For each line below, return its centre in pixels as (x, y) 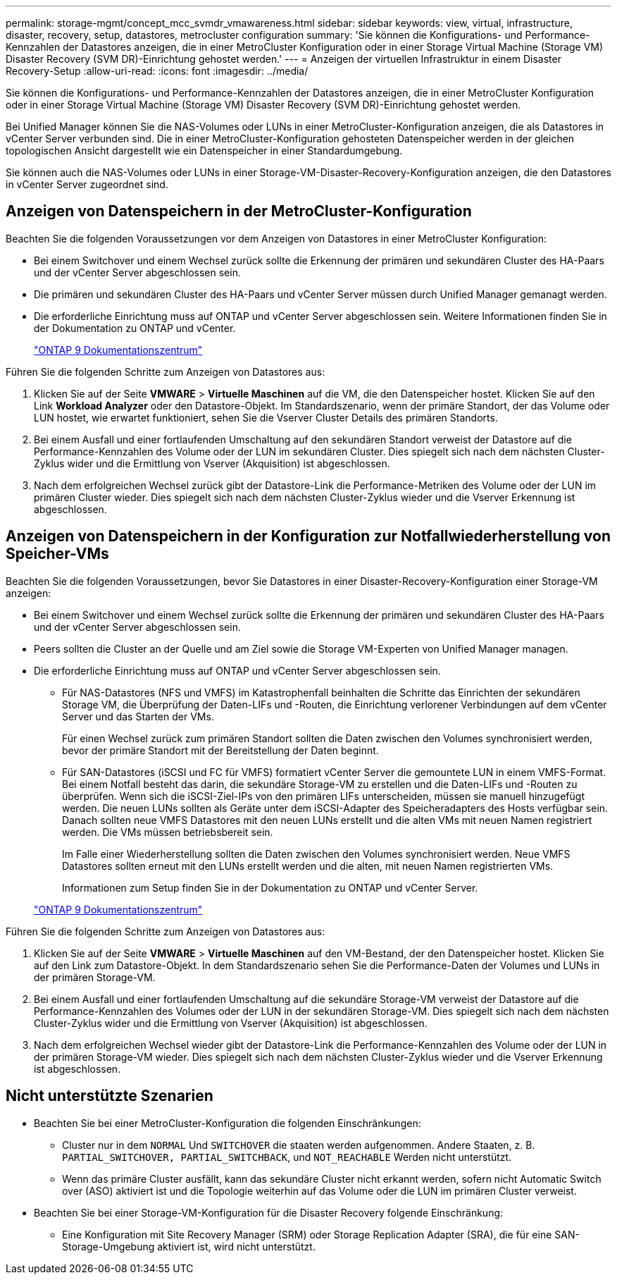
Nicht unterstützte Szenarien (110, 1096)
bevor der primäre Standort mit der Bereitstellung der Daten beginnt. (220, 750)
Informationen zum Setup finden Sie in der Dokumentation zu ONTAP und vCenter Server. (270, 887)
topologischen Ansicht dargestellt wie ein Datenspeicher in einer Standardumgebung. (204, 150)
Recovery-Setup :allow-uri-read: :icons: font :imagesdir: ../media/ (157, 71)
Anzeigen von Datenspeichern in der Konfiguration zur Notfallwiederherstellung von (308, 536)
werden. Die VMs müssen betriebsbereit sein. (168, 832)
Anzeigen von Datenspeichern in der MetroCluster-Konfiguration (239, 211)
